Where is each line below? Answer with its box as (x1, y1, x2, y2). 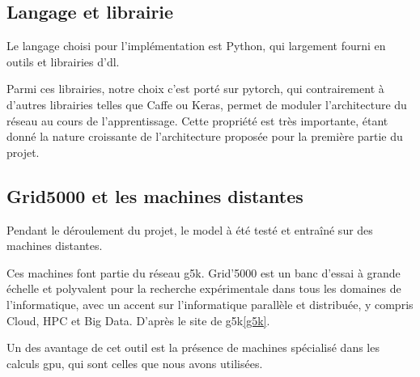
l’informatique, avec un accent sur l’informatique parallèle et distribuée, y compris (6, 295, 414, 312)
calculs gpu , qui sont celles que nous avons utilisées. (6, 354, 263, 371)
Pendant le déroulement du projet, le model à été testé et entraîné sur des (6, 221, 373, 238)
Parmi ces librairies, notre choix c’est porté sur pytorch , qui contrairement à (6, 80, 384, 97)
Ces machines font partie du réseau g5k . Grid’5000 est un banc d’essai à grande (6, 264, 401, 281)
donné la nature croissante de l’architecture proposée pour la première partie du (6, 128, 403, 145)
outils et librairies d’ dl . (6, 53, 120, 70)
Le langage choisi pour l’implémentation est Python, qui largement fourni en (6, 37, 386, 54)
